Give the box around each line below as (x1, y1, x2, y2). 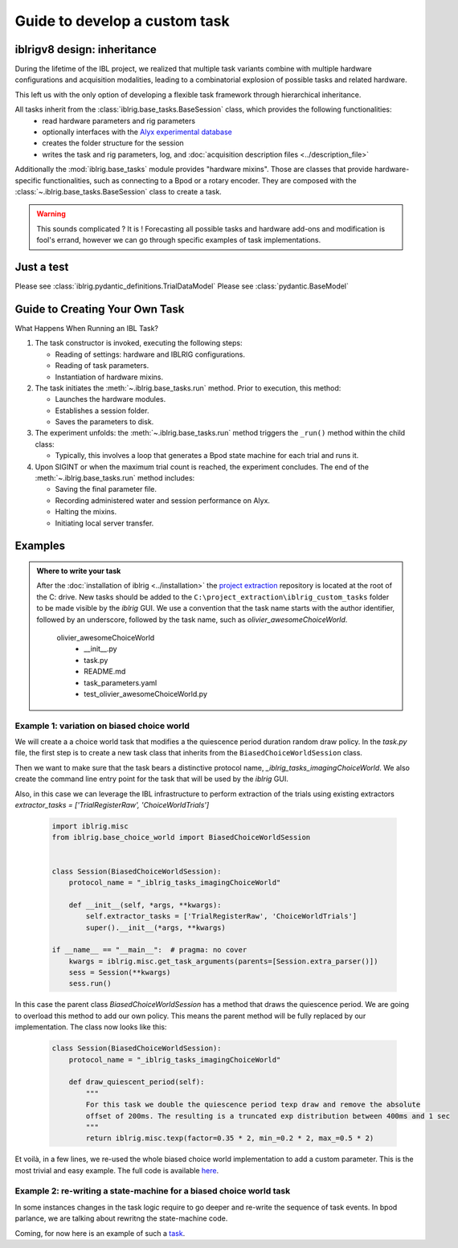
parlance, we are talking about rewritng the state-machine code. (14, 1213, 228, 1223)
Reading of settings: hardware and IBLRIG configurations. (55, 350, 245, 359)
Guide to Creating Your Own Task (14, 302, 185, 316)
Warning (36, 209, 66, 219)
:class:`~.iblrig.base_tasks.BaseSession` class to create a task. (14, 186, 223, 196)
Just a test (14, 260, 69, 273)
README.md (84, 667, 126, 677)
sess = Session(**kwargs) (68, 968, 171, 977)
